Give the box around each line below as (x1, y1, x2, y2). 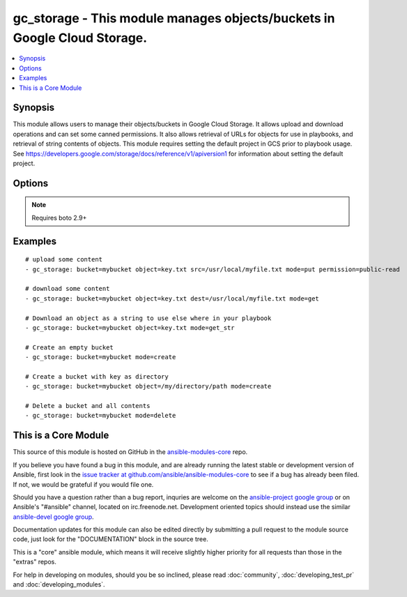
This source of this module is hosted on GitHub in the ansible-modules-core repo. (13, 448, 248, 456)
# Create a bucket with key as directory (25, 372, 169, 380)
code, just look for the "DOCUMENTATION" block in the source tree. (13, 535, 208, 543)
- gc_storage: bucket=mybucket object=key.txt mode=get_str (25, 324, 235, 331)
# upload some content (25, 255, 103, 264)
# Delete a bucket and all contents (25, 402, 151, 410)
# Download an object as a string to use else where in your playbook (25, 314, 272, 322)
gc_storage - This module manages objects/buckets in (13, 10, 335, 26)
